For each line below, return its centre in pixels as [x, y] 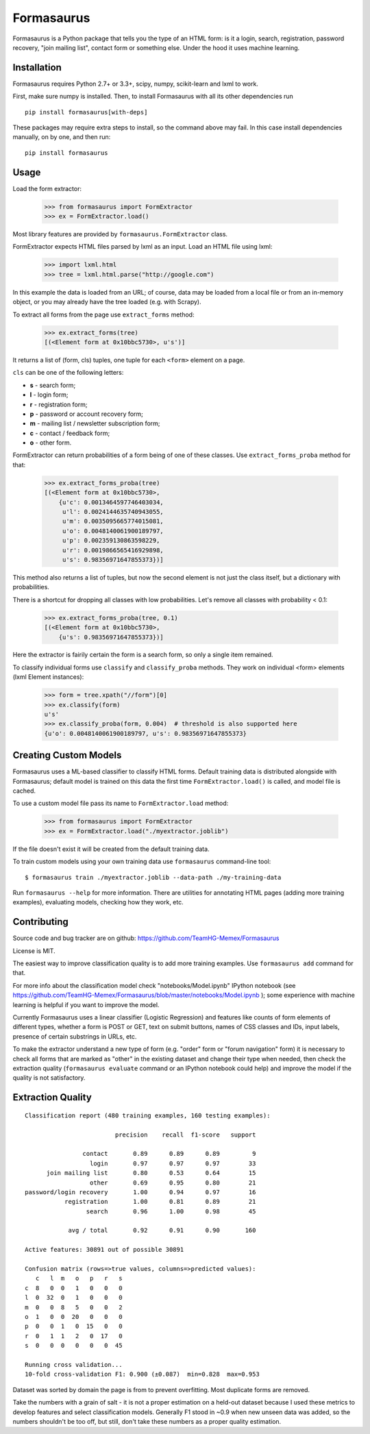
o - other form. [51, 443]
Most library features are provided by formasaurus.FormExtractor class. [120, 234]
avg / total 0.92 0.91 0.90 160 [162, 1231]
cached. [24, 791]
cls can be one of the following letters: [68, 373]
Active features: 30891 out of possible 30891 [104, 1250]
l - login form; [49, 395]
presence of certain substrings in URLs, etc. [75, 1036]
